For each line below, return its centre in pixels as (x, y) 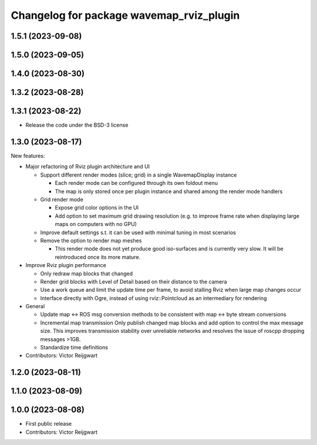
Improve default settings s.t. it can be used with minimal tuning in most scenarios (138, 232)
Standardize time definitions (74, 348)
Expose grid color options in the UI (97, 208)
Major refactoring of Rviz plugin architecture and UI (87, 167)
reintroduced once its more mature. (98, 257)
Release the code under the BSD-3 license (77, 125)
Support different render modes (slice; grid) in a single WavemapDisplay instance (139, 175)
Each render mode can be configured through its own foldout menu (136, 183)
